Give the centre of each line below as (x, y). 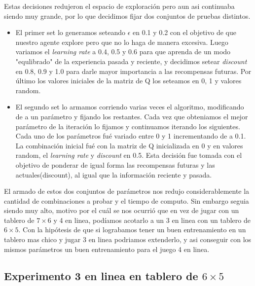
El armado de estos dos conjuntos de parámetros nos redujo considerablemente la (127, 191)
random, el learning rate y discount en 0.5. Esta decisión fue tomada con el (129, 155)
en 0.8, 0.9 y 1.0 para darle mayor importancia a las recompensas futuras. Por (133, 71)
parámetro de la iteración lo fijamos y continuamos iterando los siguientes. (128, 126)
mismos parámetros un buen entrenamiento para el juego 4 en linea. (107, 249)
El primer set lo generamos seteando (70, 32)
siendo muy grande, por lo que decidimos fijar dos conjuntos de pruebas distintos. (127, 16)
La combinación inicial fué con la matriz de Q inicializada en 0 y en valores (129, 145)
